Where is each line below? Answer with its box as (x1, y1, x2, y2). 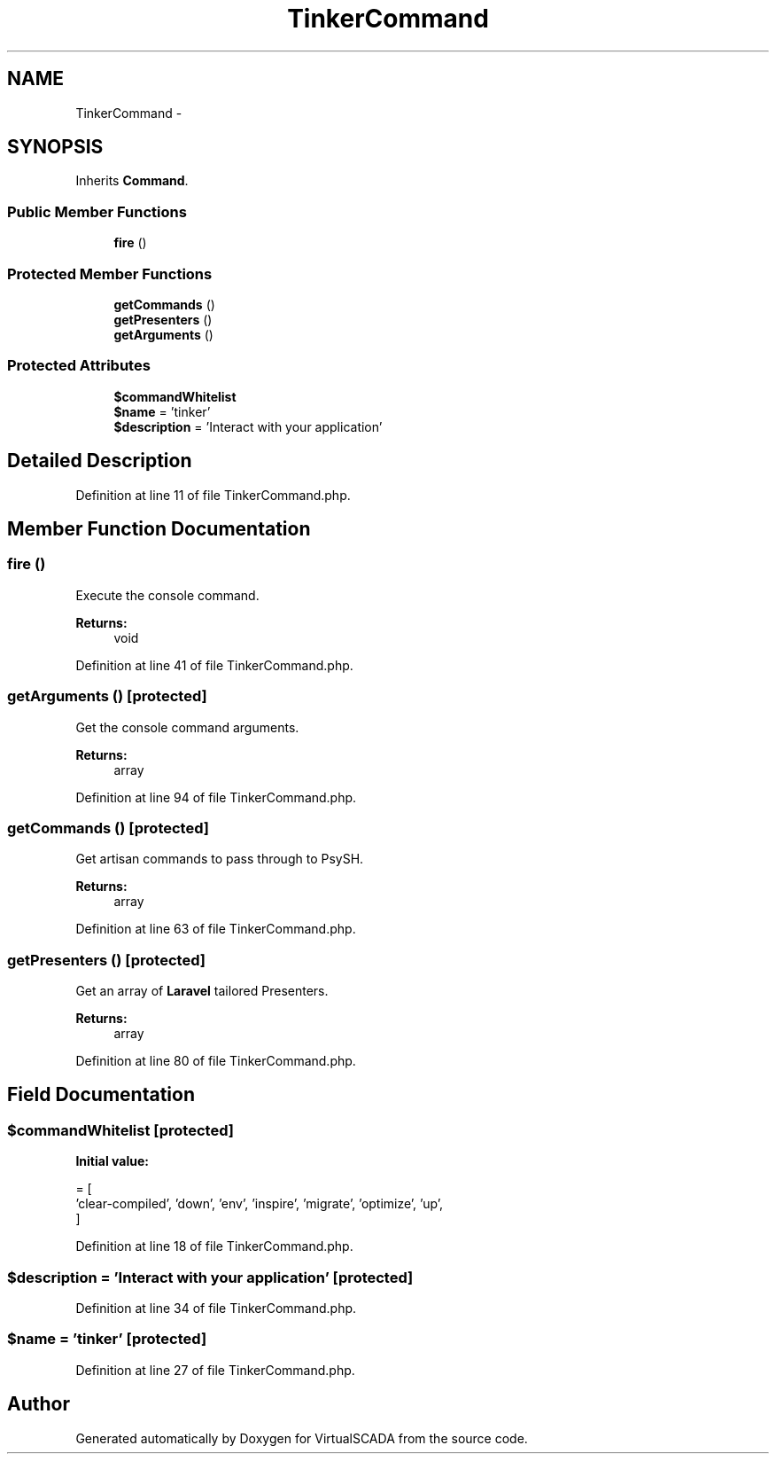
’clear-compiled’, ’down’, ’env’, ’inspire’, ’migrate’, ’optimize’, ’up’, (75, 1196, 443, 1212)
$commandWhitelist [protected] (7, 1121, 234, 1139)
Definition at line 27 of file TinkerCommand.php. (75, 1362, 355, 1378)
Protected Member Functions (7, 264, 213, 283)
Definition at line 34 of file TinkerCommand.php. (75, 1300, 357, 1316)
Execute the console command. (75, 587, 260, 603)
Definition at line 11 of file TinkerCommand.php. (75, 487, 351, 503)
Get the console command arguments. (75, 719, 299, 735)
